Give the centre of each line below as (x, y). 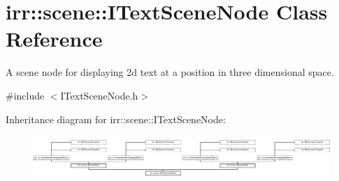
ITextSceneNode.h (99, 95)
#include (25, 95)
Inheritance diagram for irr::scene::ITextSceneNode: (116, 119)
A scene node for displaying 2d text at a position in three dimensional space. (170, 72)
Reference (54, 39)
